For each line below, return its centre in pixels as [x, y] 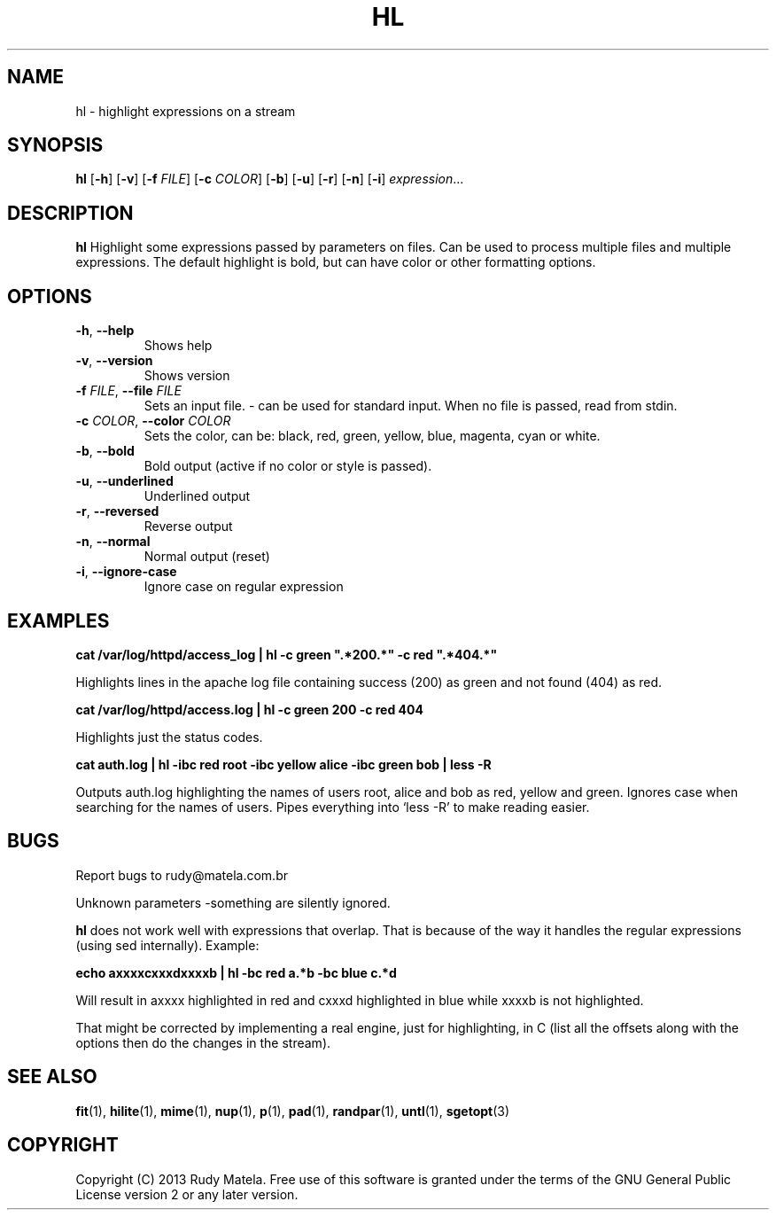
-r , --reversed [117, 511]
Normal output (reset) [207, 557]
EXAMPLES [58, 620]
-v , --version [114, 361]
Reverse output [188, 527]
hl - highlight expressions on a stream [186, 111]
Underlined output [197, 496]
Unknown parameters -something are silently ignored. [233, 902]
